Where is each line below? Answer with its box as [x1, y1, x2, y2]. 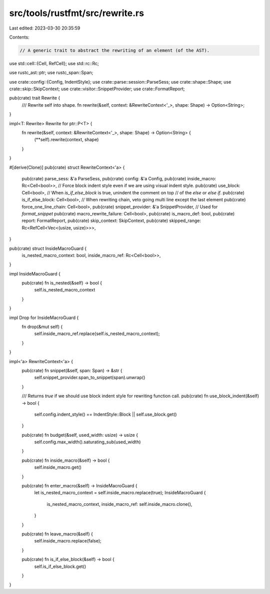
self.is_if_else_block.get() [34, 563, 86, 569]
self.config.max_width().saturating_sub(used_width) [34, 439, 141, 445]
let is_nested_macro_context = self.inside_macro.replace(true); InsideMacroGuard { [34, 490, 206, 496]
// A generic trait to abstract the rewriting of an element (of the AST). [19, 48, 210, 53]
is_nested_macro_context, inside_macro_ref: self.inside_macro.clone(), [46, 501, 192, 507]
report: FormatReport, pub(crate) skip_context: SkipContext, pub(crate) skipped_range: [21, 218, 201, 224]
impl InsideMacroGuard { [9, 270, 61, 276]
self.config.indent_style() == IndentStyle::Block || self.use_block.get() [34, 411, 177, 417]
